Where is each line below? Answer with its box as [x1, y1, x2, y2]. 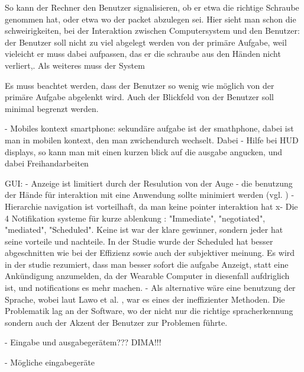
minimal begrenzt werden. [5, 102, 99, 114]
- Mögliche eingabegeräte [5, 356, 95, 368]
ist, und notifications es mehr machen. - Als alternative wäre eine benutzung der [5, 281, 296, 294]
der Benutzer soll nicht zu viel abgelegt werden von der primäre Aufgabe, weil [5, 36, 287, 48]
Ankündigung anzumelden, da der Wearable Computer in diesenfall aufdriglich [5, 270, 290, 282]
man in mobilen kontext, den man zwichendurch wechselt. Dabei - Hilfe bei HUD [5, 133, 299, 146]
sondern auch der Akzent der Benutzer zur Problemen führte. [5, 316, 228, 328]
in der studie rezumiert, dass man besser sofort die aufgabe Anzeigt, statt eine [5, 258, 289, 270]
